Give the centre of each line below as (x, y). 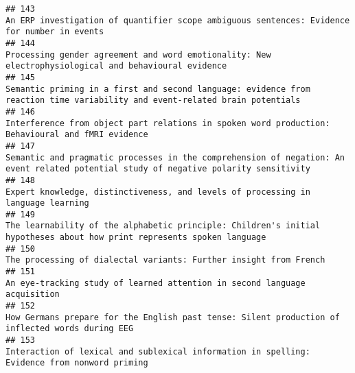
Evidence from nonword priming (77, 363)
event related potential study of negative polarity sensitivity (158, 169)
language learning (47, 203)
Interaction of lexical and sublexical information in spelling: (158, 351)
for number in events (55, 32)
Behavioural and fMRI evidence (77, 135)
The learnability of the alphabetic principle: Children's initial (163, 226)
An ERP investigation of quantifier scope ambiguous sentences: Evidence (178, 20)
